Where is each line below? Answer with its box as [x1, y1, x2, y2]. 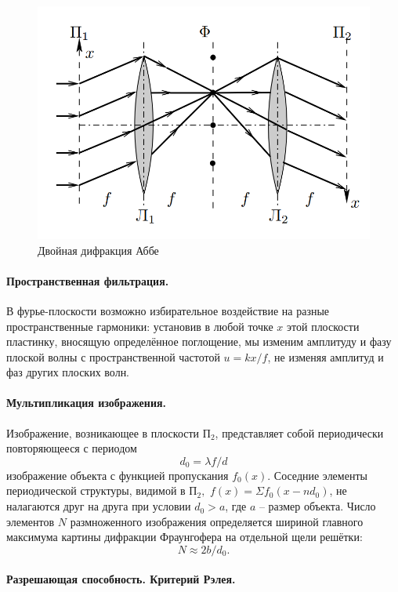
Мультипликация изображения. [6, 394, 167, 411]
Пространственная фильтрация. [6, 272, 169, 289]
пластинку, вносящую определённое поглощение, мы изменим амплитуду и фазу [6, 333, 392, 350]
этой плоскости [287, 318, 360, 334]
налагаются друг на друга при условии [6, 498, 191, 514]
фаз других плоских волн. [6, 364, 130, 380]
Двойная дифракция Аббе [38, 242, 159, 258]
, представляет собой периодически [215, 424, 384, 441]
